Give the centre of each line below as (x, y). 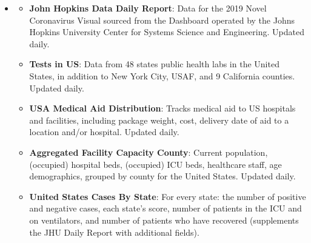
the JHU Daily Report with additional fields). (114, 232)
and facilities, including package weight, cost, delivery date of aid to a (159, 120)
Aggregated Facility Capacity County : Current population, (149, 152)
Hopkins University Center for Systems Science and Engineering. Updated (167, 32)
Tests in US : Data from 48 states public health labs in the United (154, 64)
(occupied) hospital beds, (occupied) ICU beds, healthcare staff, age (155, 164)
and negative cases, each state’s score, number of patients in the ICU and (166, 208)
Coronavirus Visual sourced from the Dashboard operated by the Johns (162, 20)
